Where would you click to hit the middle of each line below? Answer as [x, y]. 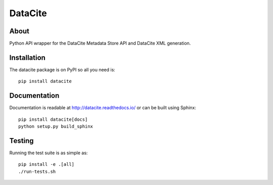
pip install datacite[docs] [53, 119]
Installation [27, 57]
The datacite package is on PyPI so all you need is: [62, 70]
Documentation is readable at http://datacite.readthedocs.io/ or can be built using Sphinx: [103, 108]
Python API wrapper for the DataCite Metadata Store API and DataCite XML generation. [100, 43]
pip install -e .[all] [47, 165]
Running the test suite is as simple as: [49, 153]
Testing [21, 141]
